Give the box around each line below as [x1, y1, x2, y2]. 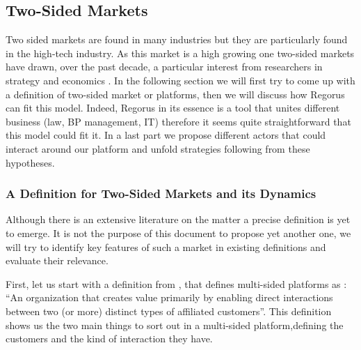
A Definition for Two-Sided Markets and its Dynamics [6, 185, 316, 202]
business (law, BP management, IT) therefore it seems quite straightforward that [6, 114, 351, 128]
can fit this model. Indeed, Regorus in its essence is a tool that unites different [6, 100, 340, 115]
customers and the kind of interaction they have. [6, 331, 213, 346]
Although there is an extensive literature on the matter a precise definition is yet [6, 212, 351, 227]
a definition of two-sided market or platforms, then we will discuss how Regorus [6, 86, 345, 101]
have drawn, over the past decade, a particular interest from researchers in [6, 59, 323, 74]
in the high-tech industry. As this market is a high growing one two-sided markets [6, 45, 355, 60]
